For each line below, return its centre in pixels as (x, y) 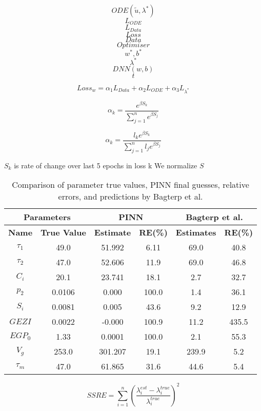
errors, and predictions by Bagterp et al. (130, 197)
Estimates (196, 232)
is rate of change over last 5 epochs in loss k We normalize (106, 165)
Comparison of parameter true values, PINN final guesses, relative (130, 185)
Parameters (47, 217)
